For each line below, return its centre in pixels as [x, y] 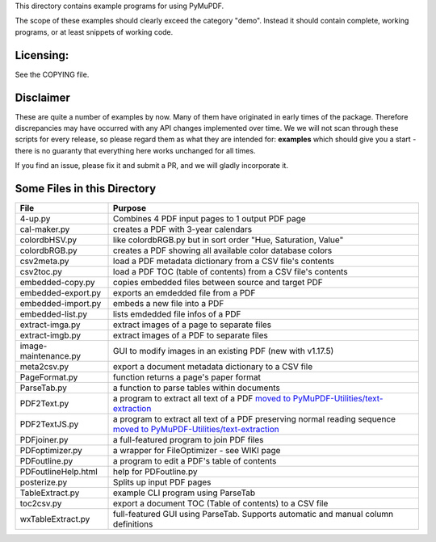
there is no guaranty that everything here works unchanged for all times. [135, 150]
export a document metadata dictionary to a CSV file [213, 367]
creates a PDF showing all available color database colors [223, 250]
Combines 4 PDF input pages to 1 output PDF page [210, 219]
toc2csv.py [41, 503]
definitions [133, 524]
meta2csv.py [44, 367]
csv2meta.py [44, 261]
